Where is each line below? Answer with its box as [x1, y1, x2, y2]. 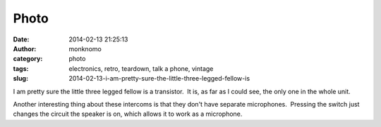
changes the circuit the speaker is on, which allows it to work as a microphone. [13, 109, 243, 119]
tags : [13, 64, 29, 73]
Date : [13, 35, 30, 44]
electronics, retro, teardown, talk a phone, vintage [68, 64, 214, 73]
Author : [13, 44, 37, 53]
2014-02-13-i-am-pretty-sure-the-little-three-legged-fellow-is [68, 74, 250, 83]
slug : [13, 74, 28, 83]
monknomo [68, 44, 102, 53]
